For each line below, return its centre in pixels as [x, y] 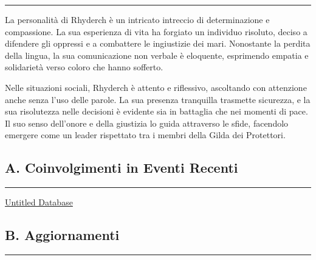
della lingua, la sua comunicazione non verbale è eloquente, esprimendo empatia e [157, 55]
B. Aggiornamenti [62, 235]
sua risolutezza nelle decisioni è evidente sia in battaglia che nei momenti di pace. [156, 111]
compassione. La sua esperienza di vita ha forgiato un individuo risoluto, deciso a [156, 31]
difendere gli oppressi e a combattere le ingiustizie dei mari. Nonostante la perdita [158, 43]
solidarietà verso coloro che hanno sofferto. [84, 67]
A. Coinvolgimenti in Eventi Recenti [122, 168]
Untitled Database [39, 202]
